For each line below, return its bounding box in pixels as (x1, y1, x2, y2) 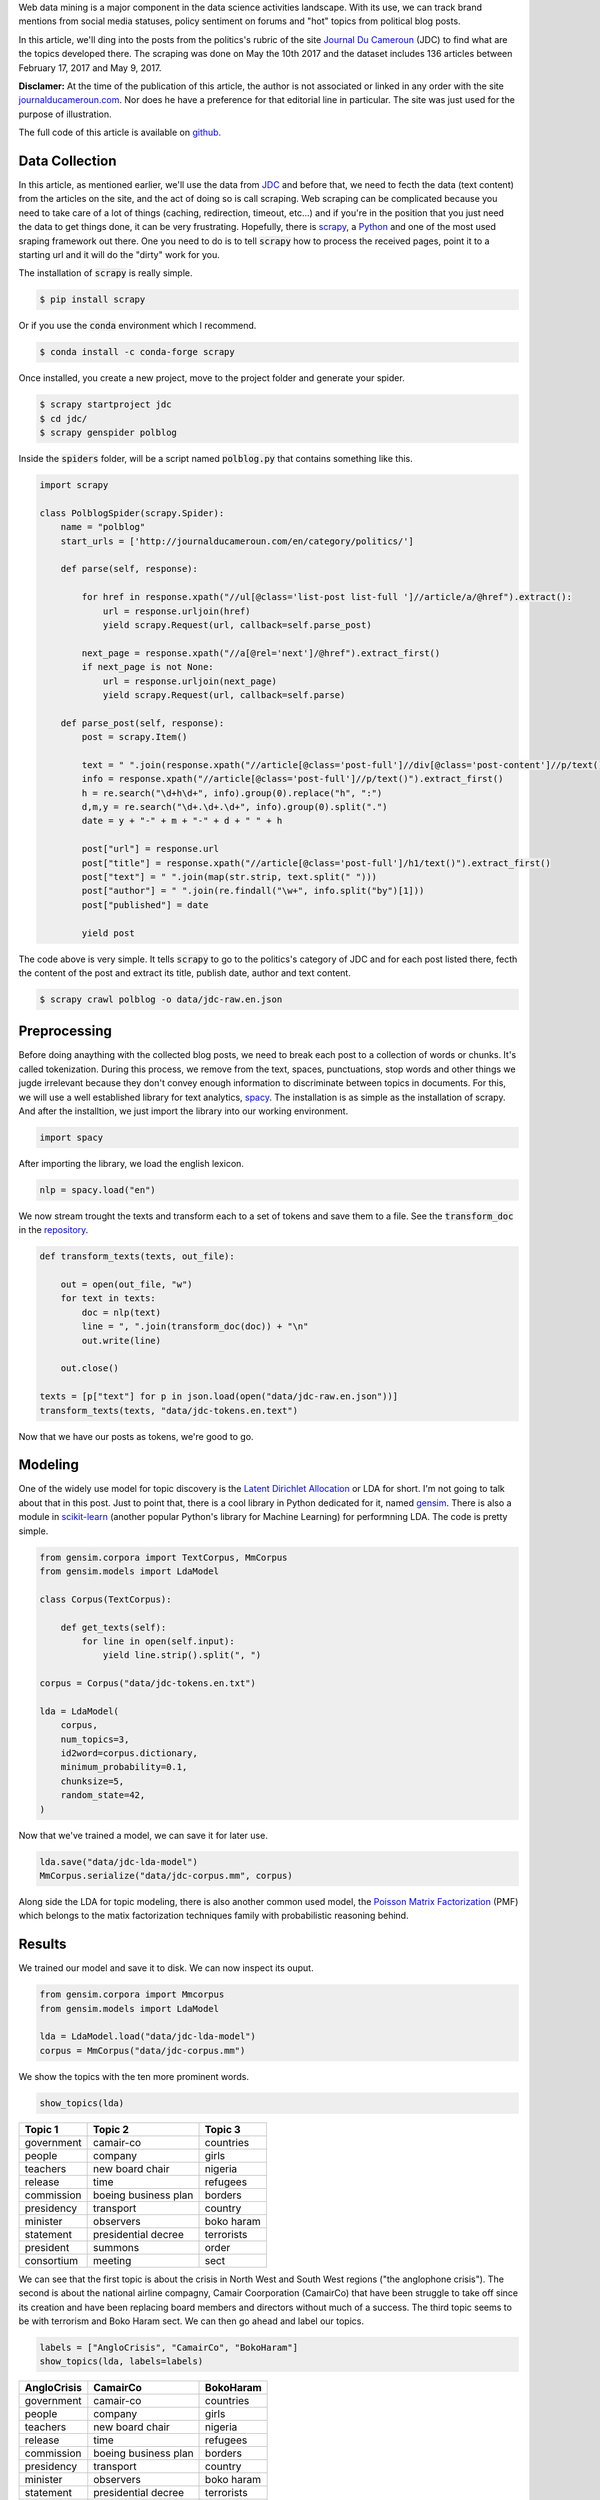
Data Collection (18, 152, 117, 169)
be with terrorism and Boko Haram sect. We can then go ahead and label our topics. (18, 2315, 365, 2327)
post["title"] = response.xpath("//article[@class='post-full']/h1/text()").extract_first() (81, 857, 552, 869)
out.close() (60, 1363, 120, 1374)
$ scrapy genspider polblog (39, 427, 177, 439)
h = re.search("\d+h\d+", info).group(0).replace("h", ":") (81, 787, 383, 799)
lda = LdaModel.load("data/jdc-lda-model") (39, 2031, 257, 2042)
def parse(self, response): (60, 563, 199, 575)
